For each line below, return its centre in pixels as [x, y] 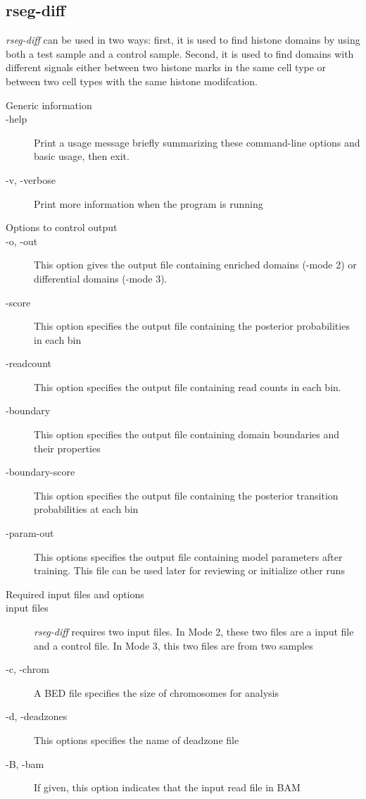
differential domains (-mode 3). [101, 278]
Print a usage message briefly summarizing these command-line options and [197, 142]
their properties [67, 448]
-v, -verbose [31, 179]
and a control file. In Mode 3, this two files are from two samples [173, 645]
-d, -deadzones [37, 716]
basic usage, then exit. [82, 156]
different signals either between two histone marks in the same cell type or [166, 67]
